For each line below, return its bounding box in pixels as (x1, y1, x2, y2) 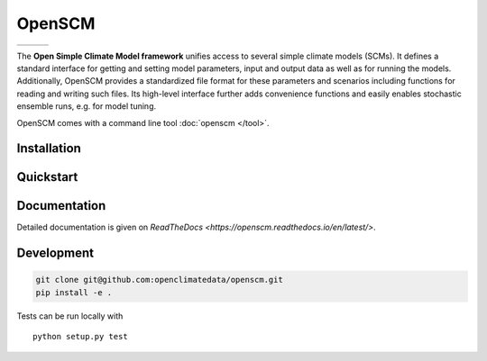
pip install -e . (35, 287, 113, 297)
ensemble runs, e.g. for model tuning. (16, 101, 157, 112)
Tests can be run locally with (16, 311, 124, 321)
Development (16, 246, 95, 261)
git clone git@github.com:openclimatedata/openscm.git (35, 275, 283, 285)
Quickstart (16, 169, 78, 185)
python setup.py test (32, 331, 128, 342)
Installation (16, 140, 81, 157)
